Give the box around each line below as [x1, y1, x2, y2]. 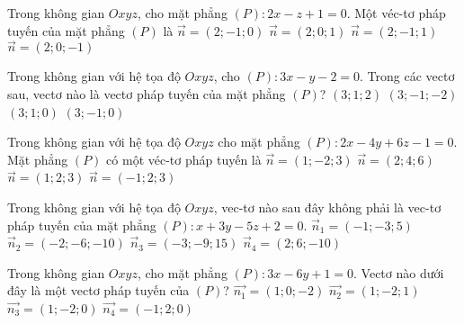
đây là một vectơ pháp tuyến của [7, 281, 190, 300]
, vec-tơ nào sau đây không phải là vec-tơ [213, 197, 442, 216]
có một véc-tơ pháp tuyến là [106, 149, 262, 168]
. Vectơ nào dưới [353, 263, 444, 282]
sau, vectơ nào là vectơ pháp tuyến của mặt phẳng [7, 85, 286, 103]
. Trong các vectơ [360, 67, 455, 85]
